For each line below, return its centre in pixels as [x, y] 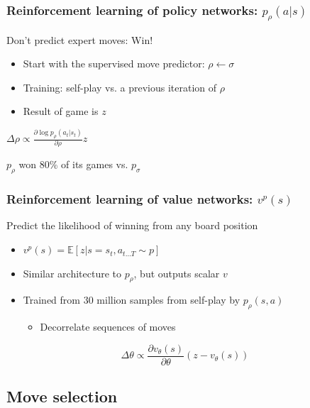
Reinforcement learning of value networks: [130, 199]
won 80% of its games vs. [73, 164]
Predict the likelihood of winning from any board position [132, 225]
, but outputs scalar [177, 273]
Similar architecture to [72, 273]
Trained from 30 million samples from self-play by [132, 300]
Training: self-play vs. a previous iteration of [120, 87]
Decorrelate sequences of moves [108, 327]
